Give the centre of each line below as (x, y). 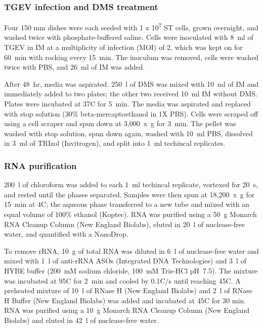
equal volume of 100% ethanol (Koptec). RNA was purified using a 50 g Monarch (130, 214)
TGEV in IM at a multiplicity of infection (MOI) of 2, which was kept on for (123, 47)
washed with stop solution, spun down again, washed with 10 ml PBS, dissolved (128, 133)
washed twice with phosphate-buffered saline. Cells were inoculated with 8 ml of (129, 37)
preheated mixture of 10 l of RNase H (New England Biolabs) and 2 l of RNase (128, 290)
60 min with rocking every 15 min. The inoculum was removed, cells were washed (131, 57)
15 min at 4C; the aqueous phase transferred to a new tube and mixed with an (127, 204)
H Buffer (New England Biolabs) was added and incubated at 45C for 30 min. (125, 300)
